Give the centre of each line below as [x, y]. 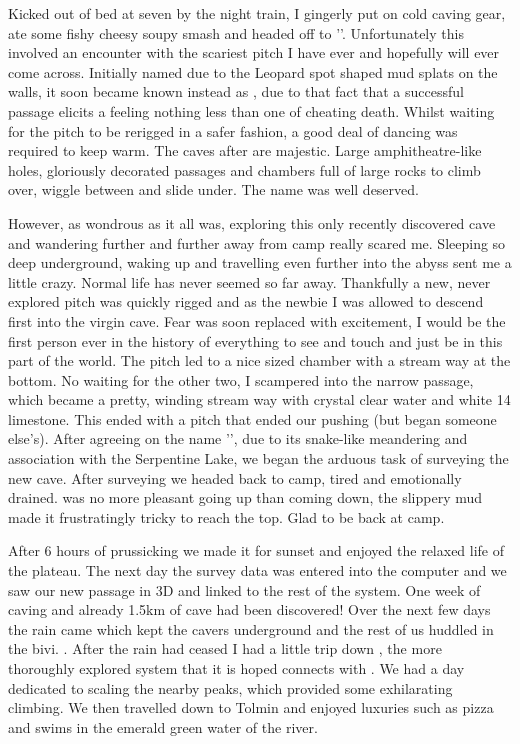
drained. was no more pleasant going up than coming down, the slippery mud [245, 497]
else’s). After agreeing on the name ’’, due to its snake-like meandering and [238, 438]
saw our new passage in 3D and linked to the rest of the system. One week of [244, 589]
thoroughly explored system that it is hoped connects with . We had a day [236, 668]
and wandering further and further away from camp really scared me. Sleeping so [257, 242]
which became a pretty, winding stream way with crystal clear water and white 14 [259, 399]
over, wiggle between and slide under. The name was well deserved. [213, 189]
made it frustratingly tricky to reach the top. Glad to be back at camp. [226, 516]
